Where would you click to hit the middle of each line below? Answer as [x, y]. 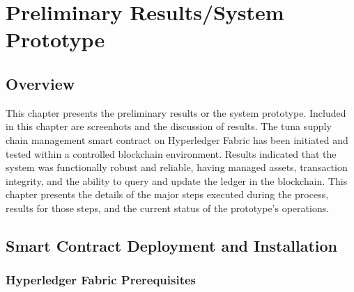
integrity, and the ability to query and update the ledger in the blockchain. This [177, 180]
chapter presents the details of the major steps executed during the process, [167, 194]
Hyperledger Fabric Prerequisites [101, 280]
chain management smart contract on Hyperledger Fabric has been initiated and [177, 139]
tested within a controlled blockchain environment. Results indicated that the [171, 153]
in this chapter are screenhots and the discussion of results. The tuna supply [169, 126]
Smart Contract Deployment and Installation [171, 245]
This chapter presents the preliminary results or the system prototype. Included [176, 112]
